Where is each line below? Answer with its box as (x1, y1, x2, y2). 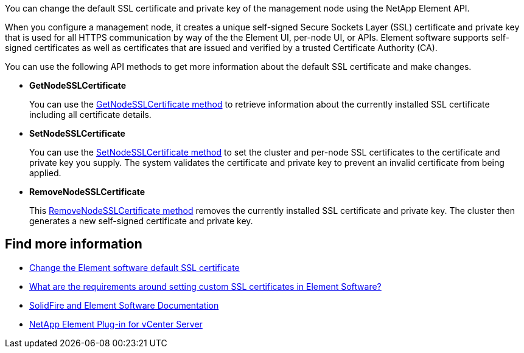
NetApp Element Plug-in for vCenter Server (29, 318, 203, 329)
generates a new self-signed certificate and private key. (29, 216, 253, 226)
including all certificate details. (29, 109, 152, 120)
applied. (29, 168, 61, 178)
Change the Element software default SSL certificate (29, 262, 240, 273)
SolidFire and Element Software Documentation (29, 300, 219, 310)
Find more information (5, 236, 142, 252)
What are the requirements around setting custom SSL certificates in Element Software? (29, 281, 382, 292)
